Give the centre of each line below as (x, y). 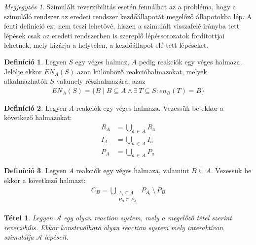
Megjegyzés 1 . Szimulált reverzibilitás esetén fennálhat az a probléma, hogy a (120, 6)
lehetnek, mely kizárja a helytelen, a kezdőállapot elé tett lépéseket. (106, 45)
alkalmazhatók (26, 81)
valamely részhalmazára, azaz (101, 81)
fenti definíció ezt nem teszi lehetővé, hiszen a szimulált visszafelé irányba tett (122, 26)
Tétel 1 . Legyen (29, 217)
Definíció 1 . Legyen (35, 61)
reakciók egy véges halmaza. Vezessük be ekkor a (150, 107)
